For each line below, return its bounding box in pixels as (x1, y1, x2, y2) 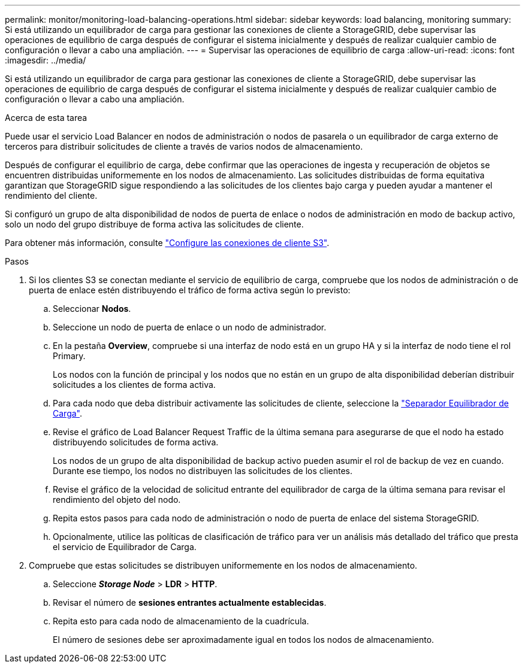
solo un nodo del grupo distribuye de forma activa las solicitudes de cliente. (5, 219, 304, 229)
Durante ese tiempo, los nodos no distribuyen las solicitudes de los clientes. (53, 466, 353, 476)
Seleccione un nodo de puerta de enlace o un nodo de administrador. (53, 322, 327, 332)
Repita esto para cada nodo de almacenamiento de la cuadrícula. (53, 616, 309, 626)
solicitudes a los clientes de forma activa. (53, 379, 216, 390)
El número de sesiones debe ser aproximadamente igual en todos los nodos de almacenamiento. (53, 634, 435, 645)
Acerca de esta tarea (5, 113, 87, 123)
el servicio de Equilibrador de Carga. (53, 542, 197, 552)
